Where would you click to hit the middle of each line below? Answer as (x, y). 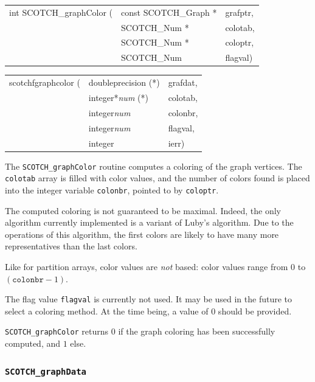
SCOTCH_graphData (46, 371)
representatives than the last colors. (71, 246)
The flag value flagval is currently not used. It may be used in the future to (149, 299)
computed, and (33, 343)
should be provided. (255, 311)
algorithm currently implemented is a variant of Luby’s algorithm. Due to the (149, 222)
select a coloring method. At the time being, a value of (107, 311)
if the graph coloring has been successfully (197, 331)
